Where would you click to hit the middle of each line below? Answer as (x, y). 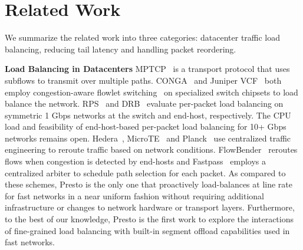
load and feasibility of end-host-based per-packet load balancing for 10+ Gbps (146, 126)
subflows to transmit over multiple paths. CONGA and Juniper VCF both (143, 80)
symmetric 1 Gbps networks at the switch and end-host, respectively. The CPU (148, 115)
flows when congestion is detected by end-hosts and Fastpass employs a (136, 161)
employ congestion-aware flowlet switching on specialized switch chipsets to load (151, 92)
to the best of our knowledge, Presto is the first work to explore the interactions (149, 219)
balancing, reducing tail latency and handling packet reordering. (121, 49)
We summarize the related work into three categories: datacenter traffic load (143, 37)
